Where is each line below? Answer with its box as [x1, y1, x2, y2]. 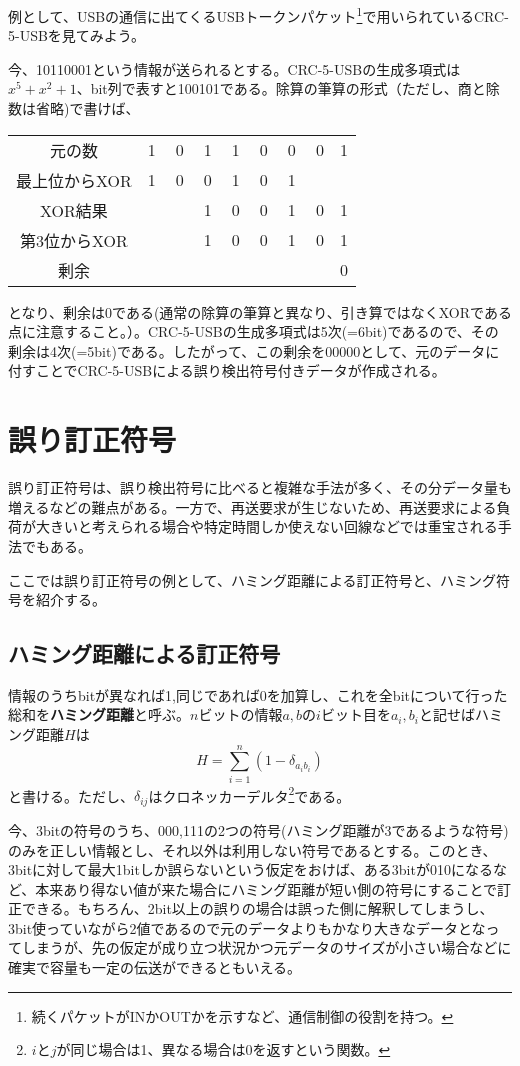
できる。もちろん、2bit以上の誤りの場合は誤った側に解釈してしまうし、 [21, 898, 494, 919]
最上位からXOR [16, 168, 132, 192]
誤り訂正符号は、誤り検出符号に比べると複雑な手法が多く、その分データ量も [8, 477, 512, 498]
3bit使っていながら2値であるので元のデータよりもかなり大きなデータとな [8, 917, 486, 938]
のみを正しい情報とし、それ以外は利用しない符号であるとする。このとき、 [8, 839, 497, 860]
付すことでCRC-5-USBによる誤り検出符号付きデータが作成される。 [8, 360, 446, 381]
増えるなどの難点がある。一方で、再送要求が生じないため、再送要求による [8, 496, 497, 517]
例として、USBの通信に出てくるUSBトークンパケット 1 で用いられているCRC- [8, 3, 509, 26]
